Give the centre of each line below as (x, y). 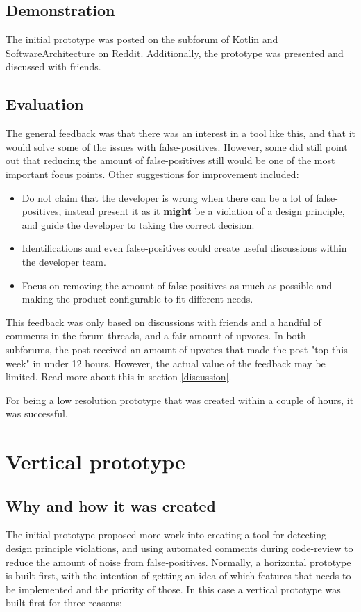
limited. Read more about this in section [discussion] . (119, 377)
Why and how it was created (111, 505)
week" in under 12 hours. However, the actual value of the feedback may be (166, 363)
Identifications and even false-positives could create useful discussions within (184, 248)
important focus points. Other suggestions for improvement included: (152, 174)
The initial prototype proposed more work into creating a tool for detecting (166, 534)
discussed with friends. (53, 66)
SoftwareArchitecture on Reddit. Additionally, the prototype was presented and (175, 53)
